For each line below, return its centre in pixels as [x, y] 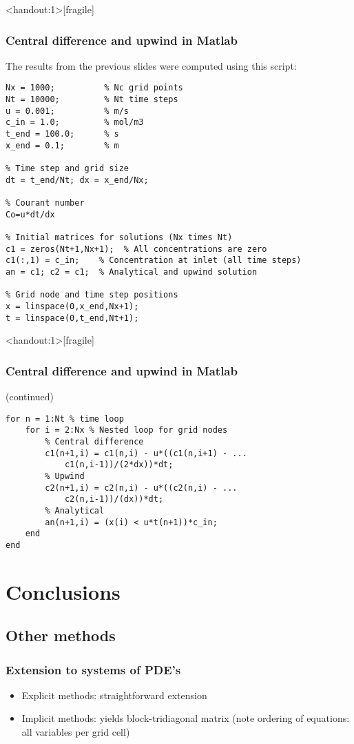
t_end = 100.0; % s [62, 134]
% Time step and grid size [67, 168]
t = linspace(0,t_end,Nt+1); [72, 318]
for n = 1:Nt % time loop [65, 419]
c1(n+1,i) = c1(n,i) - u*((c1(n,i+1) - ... [146, 453]
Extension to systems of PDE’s [93, 669]
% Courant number [45, 203]
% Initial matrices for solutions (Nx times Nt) [119, 237]
